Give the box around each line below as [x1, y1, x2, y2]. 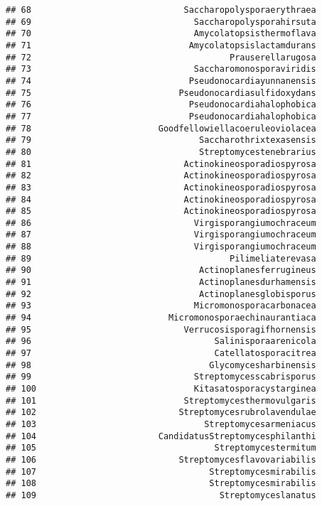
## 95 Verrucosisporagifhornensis [6, 324, 316, 335]
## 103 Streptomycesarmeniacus [6, 419, 316, 429]
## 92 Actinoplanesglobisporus [6, 289, 316, 299]
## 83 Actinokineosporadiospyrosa [6, 182, 316, 193]
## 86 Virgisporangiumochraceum [6, 217, 316, 228]
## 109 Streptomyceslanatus [6, 490, 316, 500]
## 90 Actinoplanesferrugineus [6, 265, 316, 276]
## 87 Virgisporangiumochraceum [6, 230, 316, 240]
